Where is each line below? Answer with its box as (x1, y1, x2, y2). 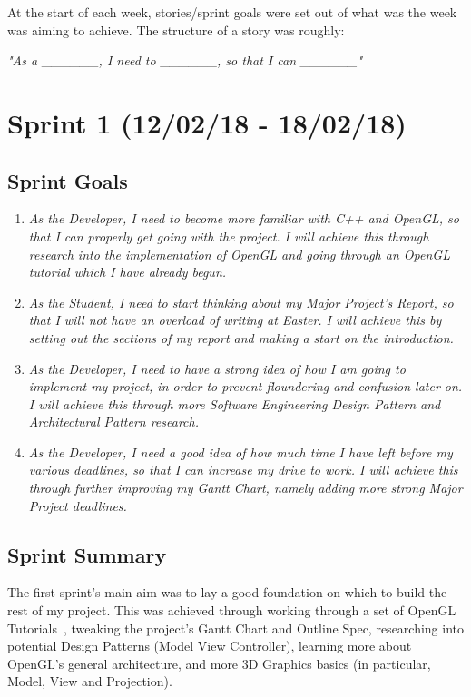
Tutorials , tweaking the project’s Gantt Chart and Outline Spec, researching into (7, 618, 465, 637)
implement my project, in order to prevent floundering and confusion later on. (28, 377, 463, 396)
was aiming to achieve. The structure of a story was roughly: (7, 20, 345, 39)
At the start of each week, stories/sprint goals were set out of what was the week (7, 3, 457, 21)
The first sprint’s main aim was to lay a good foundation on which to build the (7, 583, 447, 602)
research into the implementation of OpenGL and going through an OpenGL (28, 244, 450, 263)
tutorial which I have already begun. (28, 262, 227, 281)
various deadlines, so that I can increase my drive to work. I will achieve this (28, 460, 458, 479)
